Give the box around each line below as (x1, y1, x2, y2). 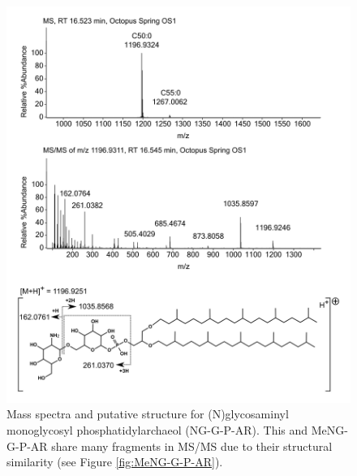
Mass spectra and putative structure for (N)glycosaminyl (6, 405, 289, 422)
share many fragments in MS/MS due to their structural (51, 437, 333, 454)
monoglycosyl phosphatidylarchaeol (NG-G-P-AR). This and (6, 422, 308, 439)
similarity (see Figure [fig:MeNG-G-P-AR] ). (6, 453, 223, 470)
